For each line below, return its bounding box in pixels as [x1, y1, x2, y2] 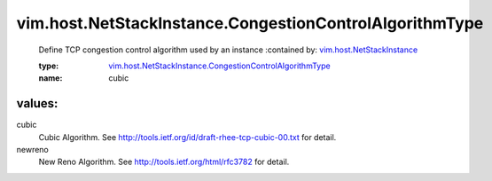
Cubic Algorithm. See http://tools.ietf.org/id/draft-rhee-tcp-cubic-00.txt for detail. [38, 131, 337, 142]
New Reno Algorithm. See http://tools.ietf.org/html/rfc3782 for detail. [38, 156, 290, 168]
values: [16, 96, 59, 111]
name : [38, 73, 63, 83]
